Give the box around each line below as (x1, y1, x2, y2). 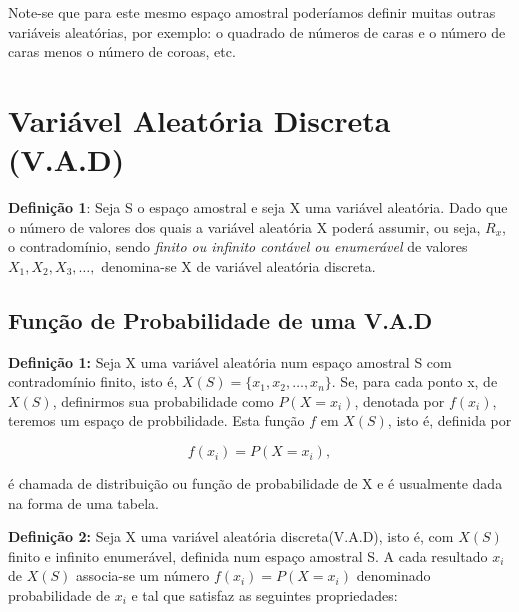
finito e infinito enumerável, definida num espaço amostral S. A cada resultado (8, 545, 488, 566)
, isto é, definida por (387, 410, 512, 431)
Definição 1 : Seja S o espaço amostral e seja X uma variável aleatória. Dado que (8, 197, 508, 218)
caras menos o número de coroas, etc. (8, 41, 236, 62)
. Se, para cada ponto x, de (331, 371, 498, 392)
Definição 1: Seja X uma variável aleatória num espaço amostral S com (8, 351, 452, 372)
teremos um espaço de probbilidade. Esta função (8, 410, 305, 431)
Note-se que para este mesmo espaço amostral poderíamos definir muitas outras (8, 2, 496, 22)
